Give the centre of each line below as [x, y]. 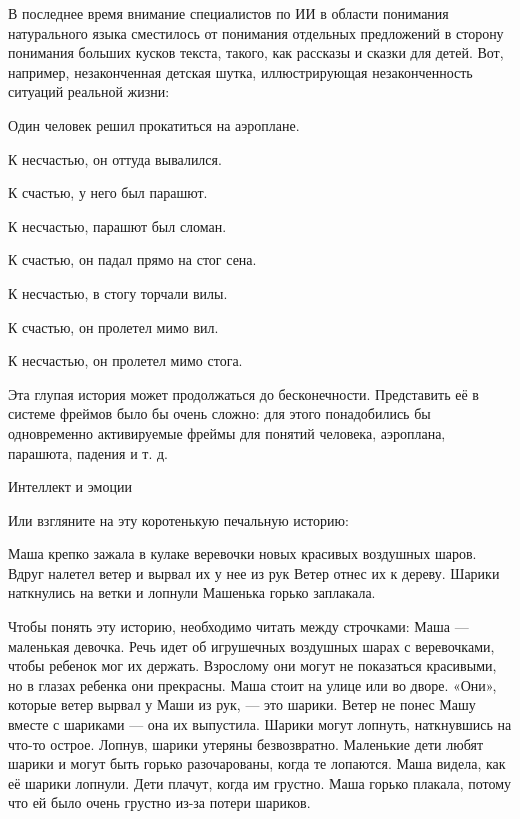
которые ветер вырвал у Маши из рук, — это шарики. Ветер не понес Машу [242, 704]
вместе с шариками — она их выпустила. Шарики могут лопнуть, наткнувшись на [260, 724]
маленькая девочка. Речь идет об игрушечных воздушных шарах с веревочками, [251, 645]
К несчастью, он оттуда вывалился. [115, 158]
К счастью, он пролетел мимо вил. [113, 326]
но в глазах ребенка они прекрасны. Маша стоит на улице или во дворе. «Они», [252, 684]
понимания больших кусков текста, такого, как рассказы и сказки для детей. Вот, [256, 52]
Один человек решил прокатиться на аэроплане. [154, 124]
